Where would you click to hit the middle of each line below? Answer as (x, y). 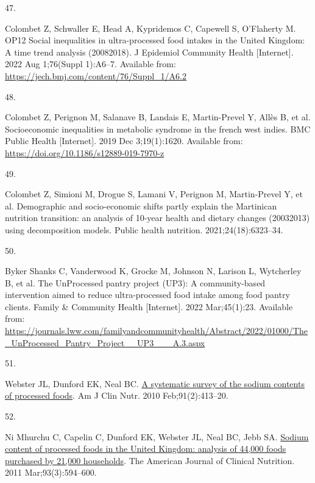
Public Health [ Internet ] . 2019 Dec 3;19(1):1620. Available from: (124, 141)
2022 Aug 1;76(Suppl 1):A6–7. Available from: (90, 64)
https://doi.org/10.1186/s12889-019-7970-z (85, 152)
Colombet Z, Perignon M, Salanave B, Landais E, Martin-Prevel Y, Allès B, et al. (158, 117)
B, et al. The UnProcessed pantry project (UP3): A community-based (135, 282)
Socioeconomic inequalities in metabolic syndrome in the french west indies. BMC (158, 129)
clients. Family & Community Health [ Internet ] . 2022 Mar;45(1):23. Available (149, 306)
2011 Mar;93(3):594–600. (51, 472)
